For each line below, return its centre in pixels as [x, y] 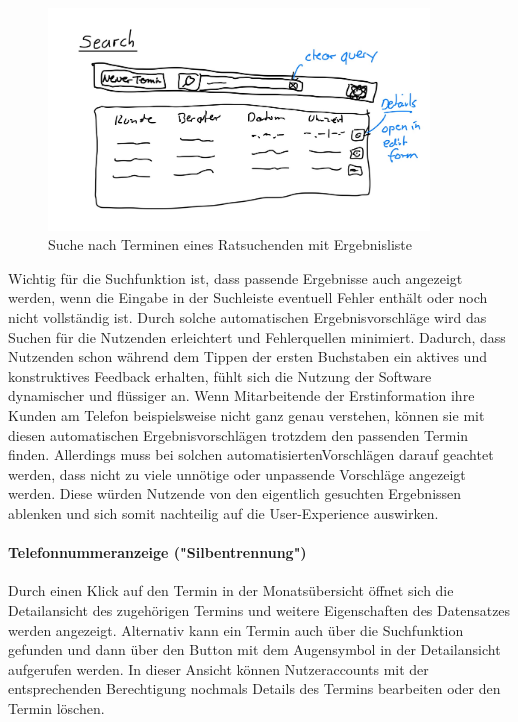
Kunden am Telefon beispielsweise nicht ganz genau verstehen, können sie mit [246, 415]
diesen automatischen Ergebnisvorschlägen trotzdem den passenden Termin [238, 434]
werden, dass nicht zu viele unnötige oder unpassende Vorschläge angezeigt [237, 473]
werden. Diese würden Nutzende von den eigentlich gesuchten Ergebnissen [235, 493]
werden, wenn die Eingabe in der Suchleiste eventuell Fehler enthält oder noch [248, 297]
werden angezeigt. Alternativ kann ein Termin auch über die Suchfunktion [236, 629]
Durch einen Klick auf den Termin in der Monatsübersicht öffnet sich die [231, 590]
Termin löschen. [56, 707]
